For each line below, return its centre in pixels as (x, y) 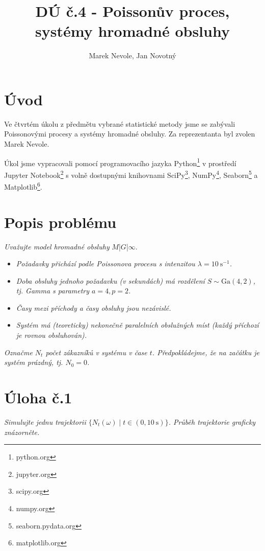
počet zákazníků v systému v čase (96, 352)
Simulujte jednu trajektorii (45, 421)
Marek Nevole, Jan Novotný (132, 55)
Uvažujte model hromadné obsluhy (57, 246)
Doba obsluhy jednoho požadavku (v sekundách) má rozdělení (110, 280)
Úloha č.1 (38, 397)
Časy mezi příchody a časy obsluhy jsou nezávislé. (94, 307)
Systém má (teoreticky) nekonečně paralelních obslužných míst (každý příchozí (137, 325)
